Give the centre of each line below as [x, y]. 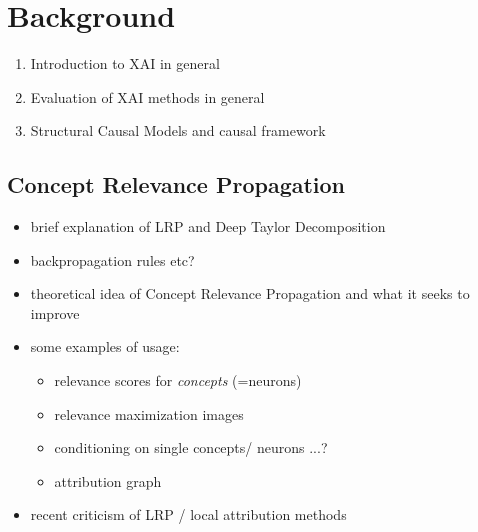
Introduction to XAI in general [125, 63]
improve [55, 312]
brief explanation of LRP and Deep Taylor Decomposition [208, 226]
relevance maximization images [149, 413]
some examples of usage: [105, 346]
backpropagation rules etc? [112, 259]
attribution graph [108, 480]
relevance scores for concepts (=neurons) [178, 380]
